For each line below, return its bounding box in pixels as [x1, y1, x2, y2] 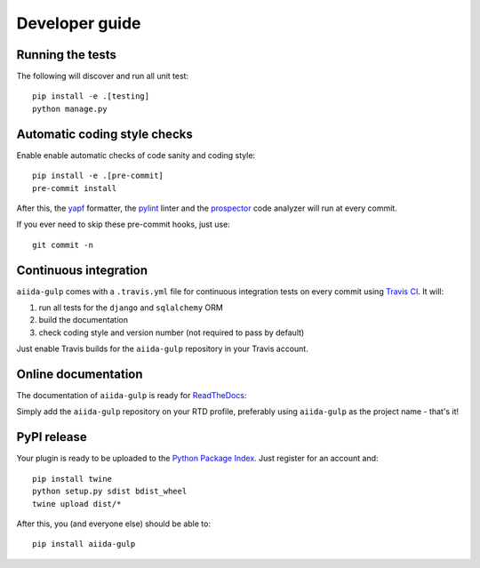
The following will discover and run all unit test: [16, 71, 189, 82]
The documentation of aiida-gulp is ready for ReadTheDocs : [16, 390, 247, 401]
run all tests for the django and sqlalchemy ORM [38, 302, 224, 313]
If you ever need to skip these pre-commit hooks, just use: [16, 219, 230, 230]
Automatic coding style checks [16, 126, 193, 141]
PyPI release [16, 429, 88, 444]
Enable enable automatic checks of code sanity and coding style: [16, 149, 256, 160]
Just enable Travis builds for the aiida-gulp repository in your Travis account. [16, 343, 308, 355]
